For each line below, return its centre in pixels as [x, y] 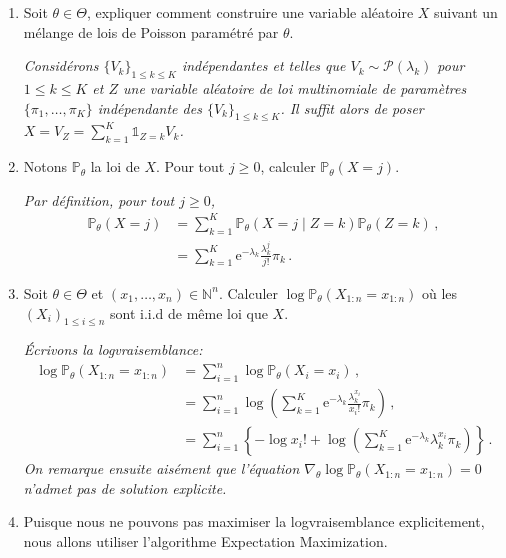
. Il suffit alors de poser [352, 107]
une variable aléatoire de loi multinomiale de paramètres [294, 87]
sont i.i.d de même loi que [188, 312]
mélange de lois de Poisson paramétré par [151, 31]
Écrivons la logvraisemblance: [113, 349]
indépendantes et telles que [263, 65]
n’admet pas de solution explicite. [125, 487]
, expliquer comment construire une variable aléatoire [250, 12]
